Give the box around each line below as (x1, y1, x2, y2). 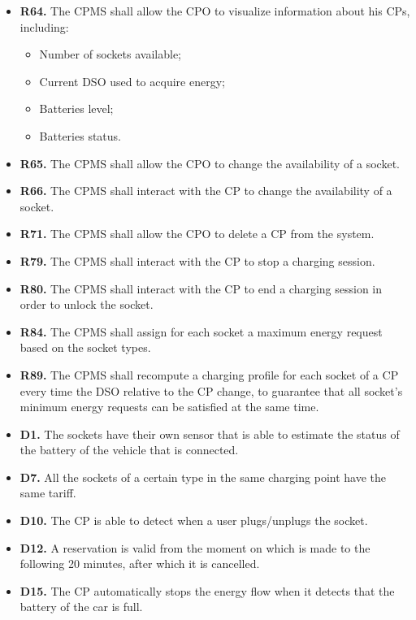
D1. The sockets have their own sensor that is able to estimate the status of (19, 425, 400, 442)
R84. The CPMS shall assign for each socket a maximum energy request (19, 323, 383, 340)
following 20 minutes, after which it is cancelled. (19, 555, 260, 572)
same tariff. (19, 484, 76, 501)
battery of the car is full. (19, 598, 143, 615)
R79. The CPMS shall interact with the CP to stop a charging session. (19, 252, 375, 269)
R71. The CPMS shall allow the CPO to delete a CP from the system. (19, 225, 375, 242)
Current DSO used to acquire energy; (39, 72, 225, 89)
